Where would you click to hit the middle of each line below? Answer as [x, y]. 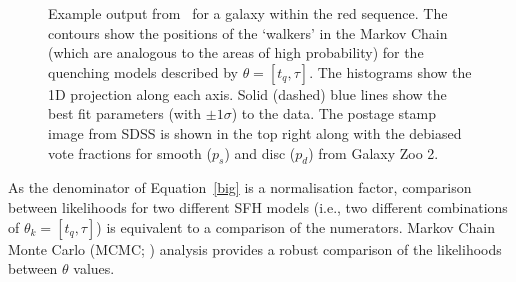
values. [94, 268]
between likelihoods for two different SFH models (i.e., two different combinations [258, 206]
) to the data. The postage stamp [333, 113]
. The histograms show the [390, 71]
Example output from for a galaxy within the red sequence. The [248, 13]
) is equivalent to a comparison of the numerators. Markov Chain [295, 226]
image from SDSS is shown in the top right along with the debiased [255, 132]
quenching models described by [143, 71]
